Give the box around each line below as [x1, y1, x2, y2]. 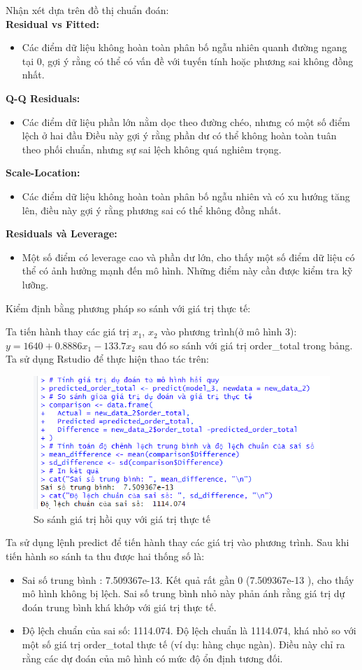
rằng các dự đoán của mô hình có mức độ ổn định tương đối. [22, 650, 283, 665]
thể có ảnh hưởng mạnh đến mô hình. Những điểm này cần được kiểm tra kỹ [22, 263, 353, 278]
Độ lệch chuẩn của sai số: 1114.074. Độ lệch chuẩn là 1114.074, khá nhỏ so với [22, 623, 356, 638]
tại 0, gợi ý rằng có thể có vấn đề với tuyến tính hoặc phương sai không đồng [22, 53, 354, 68]
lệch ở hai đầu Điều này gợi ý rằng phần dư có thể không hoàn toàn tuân [22, 128, 337, 143]
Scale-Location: [6, 165, 80, 180]
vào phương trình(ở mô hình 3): [161, 324, 297, 339]
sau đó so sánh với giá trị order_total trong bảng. [138, 337, 353, 352]
